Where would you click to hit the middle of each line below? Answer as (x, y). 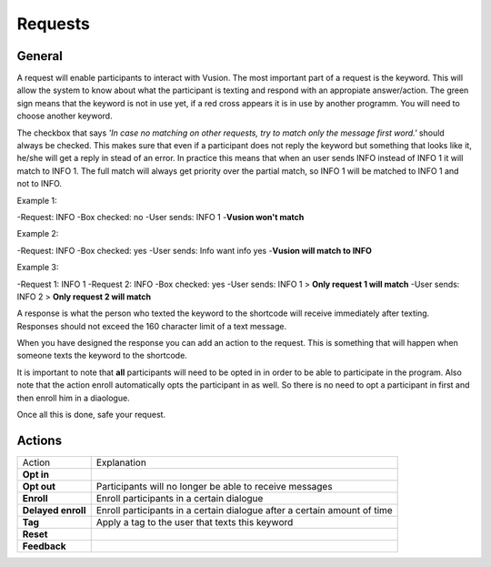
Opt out (39, 486)
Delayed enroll (54, 510)
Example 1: (37, 200)
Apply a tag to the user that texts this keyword (195, 521)
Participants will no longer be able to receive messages (214, 486)
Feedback (45, 546)
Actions (40, 440)
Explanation (121, 462)
